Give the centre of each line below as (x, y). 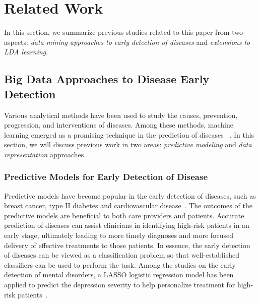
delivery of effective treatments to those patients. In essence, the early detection (127, 245)
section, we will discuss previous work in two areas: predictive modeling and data (128, 144)
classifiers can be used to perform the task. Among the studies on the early (120, 264)
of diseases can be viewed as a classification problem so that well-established (122, 255)
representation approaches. (45, 154)
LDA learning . (26, 52)
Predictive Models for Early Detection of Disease (106, 177)
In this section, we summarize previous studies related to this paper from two (123, 32)
